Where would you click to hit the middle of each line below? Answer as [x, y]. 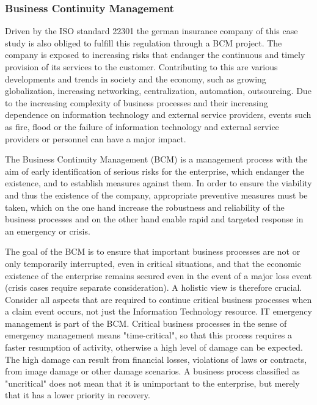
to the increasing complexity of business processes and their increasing [137, 102]
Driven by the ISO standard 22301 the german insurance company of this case [151, 31]
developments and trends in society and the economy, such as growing [136, 78]
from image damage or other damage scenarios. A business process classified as [152, 371]
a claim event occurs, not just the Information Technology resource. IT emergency [158, 311]
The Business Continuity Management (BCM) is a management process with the [156, 159]
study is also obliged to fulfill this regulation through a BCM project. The [144, 42]
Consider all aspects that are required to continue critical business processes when [158, 299]
